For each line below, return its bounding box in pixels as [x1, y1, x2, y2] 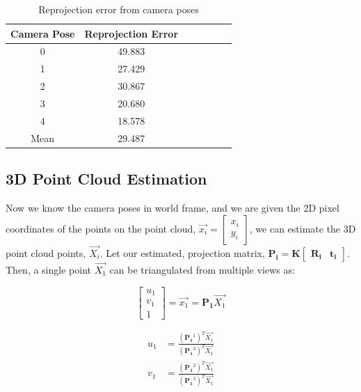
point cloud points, [6, 245, 86, 260]
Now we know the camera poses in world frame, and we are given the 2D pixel [6, 200, 339, 214]
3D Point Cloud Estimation [6, 168, 207, 189]
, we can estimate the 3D [249, 221, 356, 235]
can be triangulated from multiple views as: [109, 262, 295, 276]
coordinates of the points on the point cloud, [6, 221, 196, 235]
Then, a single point [6, 262, 91, 276]
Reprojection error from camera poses [38, 2, 199, 16]
